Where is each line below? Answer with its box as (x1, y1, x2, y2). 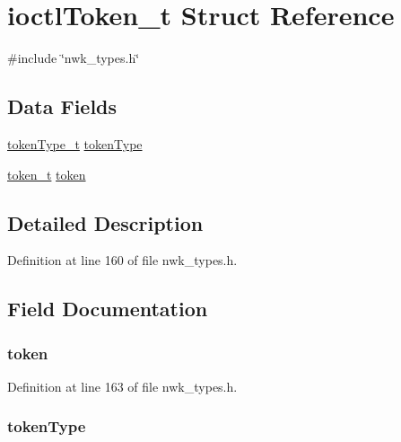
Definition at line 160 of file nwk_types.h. (7, 251, 238, 270)
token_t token (7, 164, 86, 183)
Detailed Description (7, 208, 204, 236)
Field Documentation (7, 295, 208, 323)
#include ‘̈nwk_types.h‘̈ (7, 49, 140, 67)
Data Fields (7, 93, 118, 120)
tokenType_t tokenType (7, 134, 143, 153)
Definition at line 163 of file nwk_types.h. (7, 376, 238, 395)
